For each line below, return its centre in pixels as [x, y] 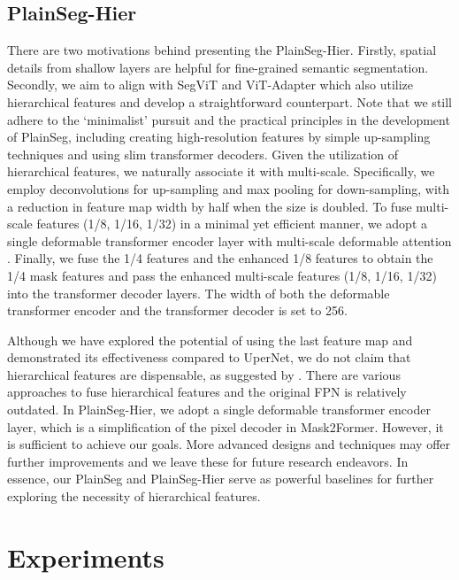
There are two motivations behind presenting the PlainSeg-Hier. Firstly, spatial [222, 50]
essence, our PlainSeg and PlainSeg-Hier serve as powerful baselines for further [221, 479]
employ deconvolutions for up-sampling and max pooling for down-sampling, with [229, 188]
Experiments [86, 557]
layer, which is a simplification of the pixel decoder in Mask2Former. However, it [226, 426]
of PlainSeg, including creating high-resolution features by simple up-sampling [219, 137]
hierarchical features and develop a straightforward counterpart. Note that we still [230, 101]
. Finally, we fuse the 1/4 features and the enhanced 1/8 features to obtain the [220, 258]
